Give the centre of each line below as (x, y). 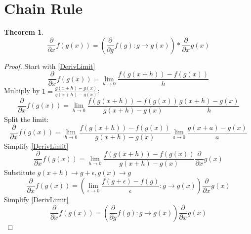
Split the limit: (26, 119)
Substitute (20, 172)
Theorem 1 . (24, 32)
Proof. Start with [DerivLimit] (50, 66)
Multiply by (22, 90)
